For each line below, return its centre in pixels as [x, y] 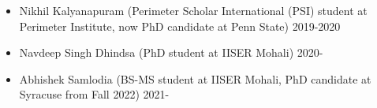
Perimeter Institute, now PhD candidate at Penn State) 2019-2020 [180, 26]
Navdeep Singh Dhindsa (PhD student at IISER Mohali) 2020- [171, 52]
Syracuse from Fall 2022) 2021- [94, 94]
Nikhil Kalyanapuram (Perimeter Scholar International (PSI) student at [193, 10]
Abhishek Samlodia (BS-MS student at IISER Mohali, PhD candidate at [195, 78]
